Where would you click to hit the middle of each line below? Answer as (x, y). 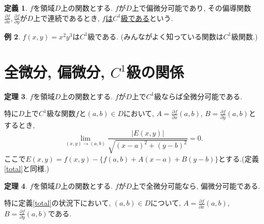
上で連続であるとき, (66, 18)
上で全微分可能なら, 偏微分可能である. (196, 185)
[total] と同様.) (27, 169)
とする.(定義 (239, 158)
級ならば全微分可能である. (198, 96)
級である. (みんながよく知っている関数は (156, 36)
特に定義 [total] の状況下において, (58, 203)
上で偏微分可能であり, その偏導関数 (191, 8)
